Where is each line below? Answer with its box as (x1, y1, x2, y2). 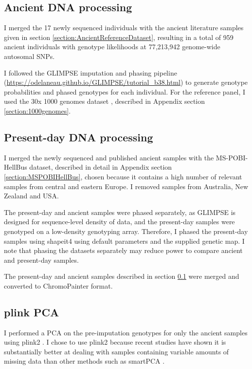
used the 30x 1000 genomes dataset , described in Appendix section (4, 96, 205, 106)
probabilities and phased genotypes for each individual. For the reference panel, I (4, 86, 246, 97)
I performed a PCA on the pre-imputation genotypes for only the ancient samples (4, 327, 248, 337)
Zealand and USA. (4, 191, 59, 201)
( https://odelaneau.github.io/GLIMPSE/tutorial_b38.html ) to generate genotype (4, 77, 248, 87)
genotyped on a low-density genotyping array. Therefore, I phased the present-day (4, 226, 248, 236)
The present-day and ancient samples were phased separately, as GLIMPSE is (4, 207, 236, 217)
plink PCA (4, 304, 59, 319)
